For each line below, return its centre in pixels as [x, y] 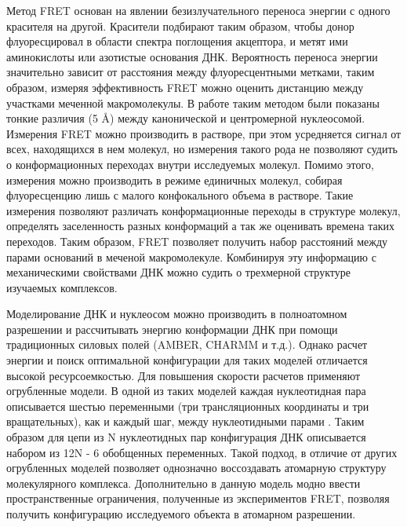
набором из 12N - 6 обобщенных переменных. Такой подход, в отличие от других [202, 452]
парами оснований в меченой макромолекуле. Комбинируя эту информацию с [191, 256]
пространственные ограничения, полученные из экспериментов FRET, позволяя [198, 498]
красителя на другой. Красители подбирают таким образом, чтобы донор [180, 26]
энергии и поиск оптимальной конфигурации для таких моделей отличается [187, 360]
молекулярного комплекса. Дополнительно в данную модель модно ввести [184, 483]
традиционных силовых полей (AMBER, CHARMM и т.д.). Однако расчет [187, 344]
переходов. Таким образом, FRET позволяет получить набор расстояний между [197, 241]
